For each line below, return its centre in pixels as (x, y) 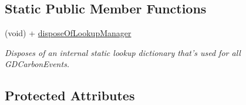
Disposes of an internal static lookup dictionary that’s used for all (123, 52)
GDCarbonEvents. (37, 64)
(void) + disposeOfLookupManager (68, 33)
